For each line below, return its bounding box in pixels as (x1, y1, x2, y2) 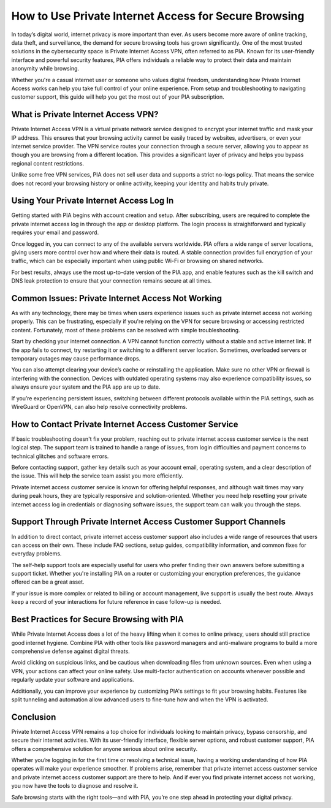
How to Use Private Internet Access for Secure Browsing (11, 9, 305, 23)
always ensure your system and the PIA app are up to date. (11, 383, 161, 391)
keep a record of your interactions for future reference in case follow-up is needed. (11, 598, 222, 606)
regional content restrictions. (11, 159, 85, 167)
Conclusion (11, 712, 56, 722)
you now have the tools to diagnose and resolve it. (11, 782, 139, 790)
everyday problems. (11, 550, 62, 557)
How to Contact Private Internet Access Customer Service (11, 419, 238, 429)
